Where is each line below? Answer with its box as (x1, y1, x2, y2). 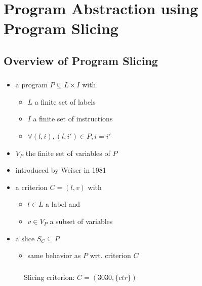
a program (15, 79, 48, 90)
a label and (46, 199, 80, 209)
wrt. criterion (90, 250, 131, 261)
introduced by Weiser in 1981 (15, 165, 106, 175)
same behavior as (27, 250, 81, 261)
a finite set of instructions (33, 113, 113, 124)
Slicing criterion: (24, 271, 75, 282)
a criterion (15, 181, 48, 192)
